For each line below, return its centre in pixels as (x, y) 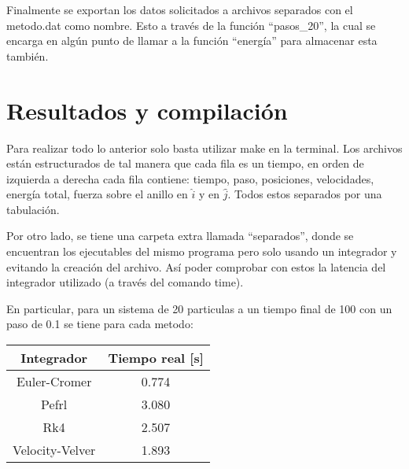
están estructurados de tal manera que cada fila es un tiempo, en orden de (185, 163)
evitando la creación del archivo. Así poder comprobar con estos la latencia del (196, 266)
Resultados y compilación (147, 110)
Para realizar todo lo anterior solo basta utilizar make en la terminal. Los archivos (204, 148)
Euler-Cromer (54, 382)
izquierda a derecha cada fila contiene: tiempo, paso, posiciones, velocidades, (190, 178)
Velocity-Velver (54, 450)
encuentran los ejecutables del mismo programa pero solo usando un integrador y (202, 251)
